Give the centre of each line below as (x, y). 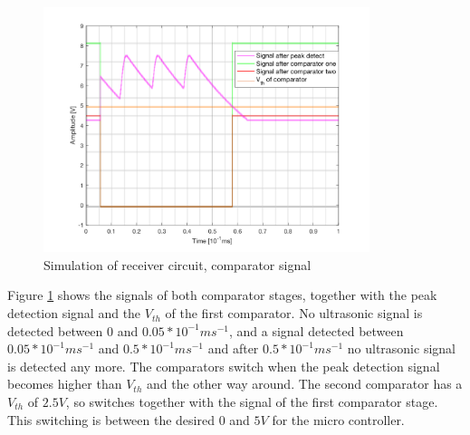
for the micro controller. (338, 419)
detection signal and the (74, 313)
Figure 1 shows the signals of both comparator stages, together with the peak (222, 295)
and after (233, 348)
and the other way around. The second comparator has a (304, 384)
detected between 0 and (73, 330)
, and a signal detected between (316, 330)
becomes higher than (65, 384)
